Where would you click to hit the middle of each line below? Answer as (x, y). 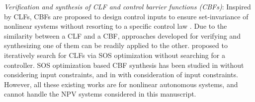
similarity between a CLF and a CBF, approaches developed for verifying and (122, 35)
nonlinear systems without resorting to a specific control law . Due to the (116, 26)
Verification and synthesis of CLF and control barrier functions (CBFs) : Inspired (127, 6)
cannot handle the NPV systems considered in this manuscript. (100, 94)
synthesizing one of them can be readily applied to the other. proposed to (116, 45)
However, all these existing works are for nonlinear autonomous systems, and (121, 84)
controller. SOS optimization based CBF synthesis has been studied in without (124, 65)
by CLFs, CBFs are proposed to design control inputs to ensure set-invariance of (126, 16)
